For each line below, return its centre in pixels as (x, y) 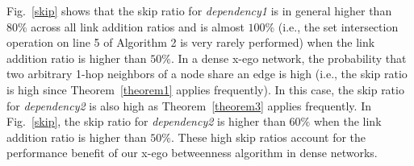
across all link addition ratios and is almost (138, 26)
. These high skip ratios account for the (268, 137)
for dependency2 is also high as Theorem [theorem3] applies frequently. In (189, 105)
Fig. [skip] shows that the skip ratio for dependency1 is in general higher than (199, 10)
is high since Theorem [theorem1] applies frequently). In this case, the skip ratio (205, 89)
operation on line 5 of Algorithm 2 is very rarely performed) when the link (191, 42)
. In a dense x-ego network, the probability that (289, 58)
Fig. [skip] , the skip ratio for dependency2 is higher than (146, 121)
